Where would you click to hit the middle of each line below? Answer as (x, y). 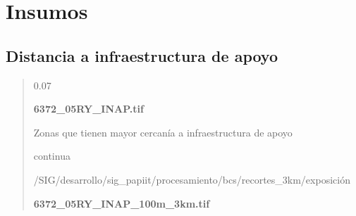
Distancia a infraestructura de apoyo (142, 55)
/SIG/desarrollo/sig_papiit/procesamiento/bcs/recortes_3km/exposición (192, 179)
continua (52, 156)
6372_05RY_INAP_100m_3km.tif (122, 203)
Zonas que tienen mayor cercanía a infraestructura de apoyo (163, 132)
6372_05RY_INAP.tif (88, 109)
